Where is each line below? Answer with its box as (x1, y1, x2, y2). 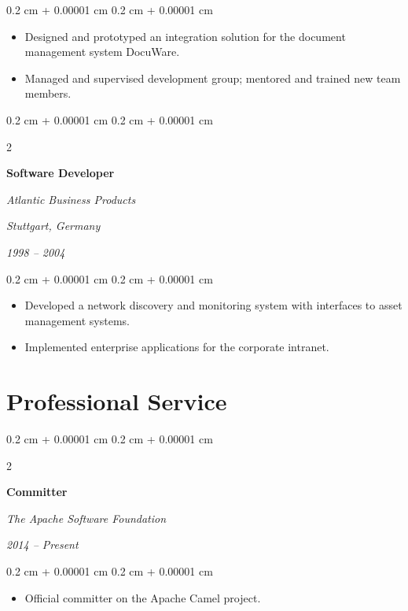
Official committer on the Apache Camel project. (24, 589, 261, 605)
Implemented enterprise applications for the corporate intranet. (24, 339, 329, 355)
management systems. (24, 312, 130, 328)
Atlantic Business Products (6, 191, 136, 207)
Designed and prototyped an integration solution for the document (24, 28, 346, 44)
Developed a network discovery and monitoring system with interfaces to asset (24, 297, 402, 313)
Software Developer (6, 165, 115, 181)
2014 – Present (6, 536, 79, 553)
